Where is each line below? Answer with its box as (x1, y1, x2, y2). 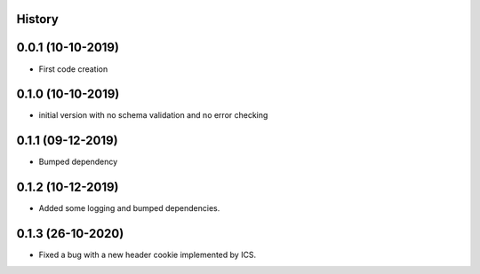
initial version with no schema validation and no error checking (38, 110, 268, 121)
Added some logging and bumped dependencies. (38, 203, 220, 214)
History (16, 12, 60, 27)
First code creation (38, 63, 108, 74)
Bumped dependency (38, 156, 118, 168)
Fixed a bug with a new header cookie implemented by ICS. (38, 249, 257, 261)
